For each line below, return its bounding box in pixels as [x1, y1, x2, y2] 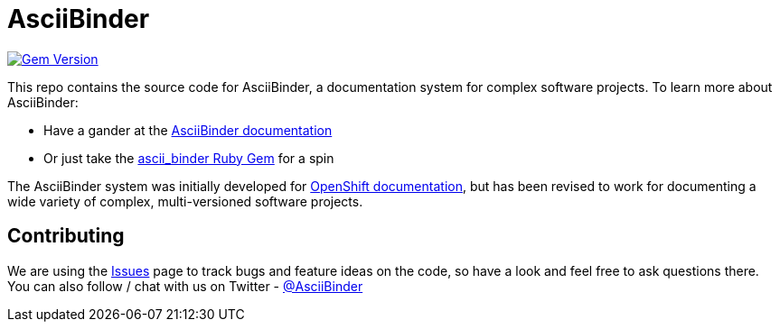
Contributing [7, 224, 125, 248]
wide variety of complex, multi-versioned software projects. [7, 193, 363, 209]
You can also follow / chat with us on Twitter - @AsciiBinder [7, 278, 363, 294]
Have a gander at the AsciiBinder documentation [43, 122, 333, 138]
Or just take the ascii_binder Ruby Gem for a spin [43, 150, 334, 166]
